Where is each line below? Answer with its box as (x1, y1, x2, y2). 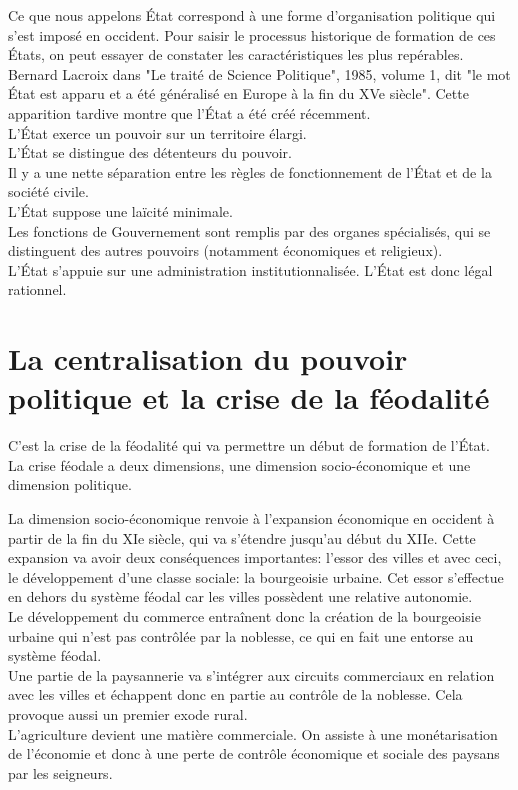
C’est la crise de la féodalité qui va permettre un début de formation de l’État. (8, 435, 490, 456)
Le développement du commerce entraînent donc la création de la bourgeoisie (8, 605, 481, 626)
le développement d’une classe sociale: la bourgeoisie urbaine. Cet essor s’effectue (8, 566, 504, 587)
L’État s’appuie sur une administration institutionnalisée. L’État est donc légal (8, 259, 493, 280)
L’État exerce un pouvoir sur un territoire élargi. (8, 122, 307, 143)
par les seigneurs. (8, 762, 113, 783)
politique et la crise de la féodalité (8, 377, 490, 418)
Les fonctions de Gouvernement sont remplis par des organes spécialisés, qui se (8, 220, 491, 241)
